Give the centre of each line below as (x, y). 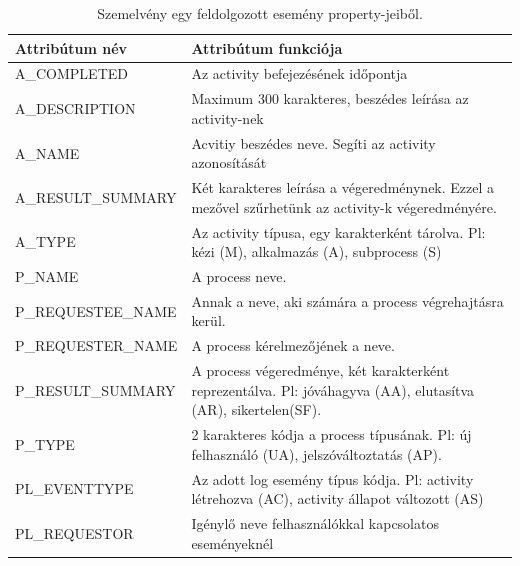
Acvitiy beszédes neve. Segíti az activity (313, 142)
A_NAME (47, 152)
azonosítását (229, 162)
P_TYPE (45, 443)
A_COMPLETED (71, 73)
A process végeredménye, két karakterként (320, 370)
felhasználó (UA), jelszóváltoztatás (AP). (316, 453)
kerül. (208, 320)
